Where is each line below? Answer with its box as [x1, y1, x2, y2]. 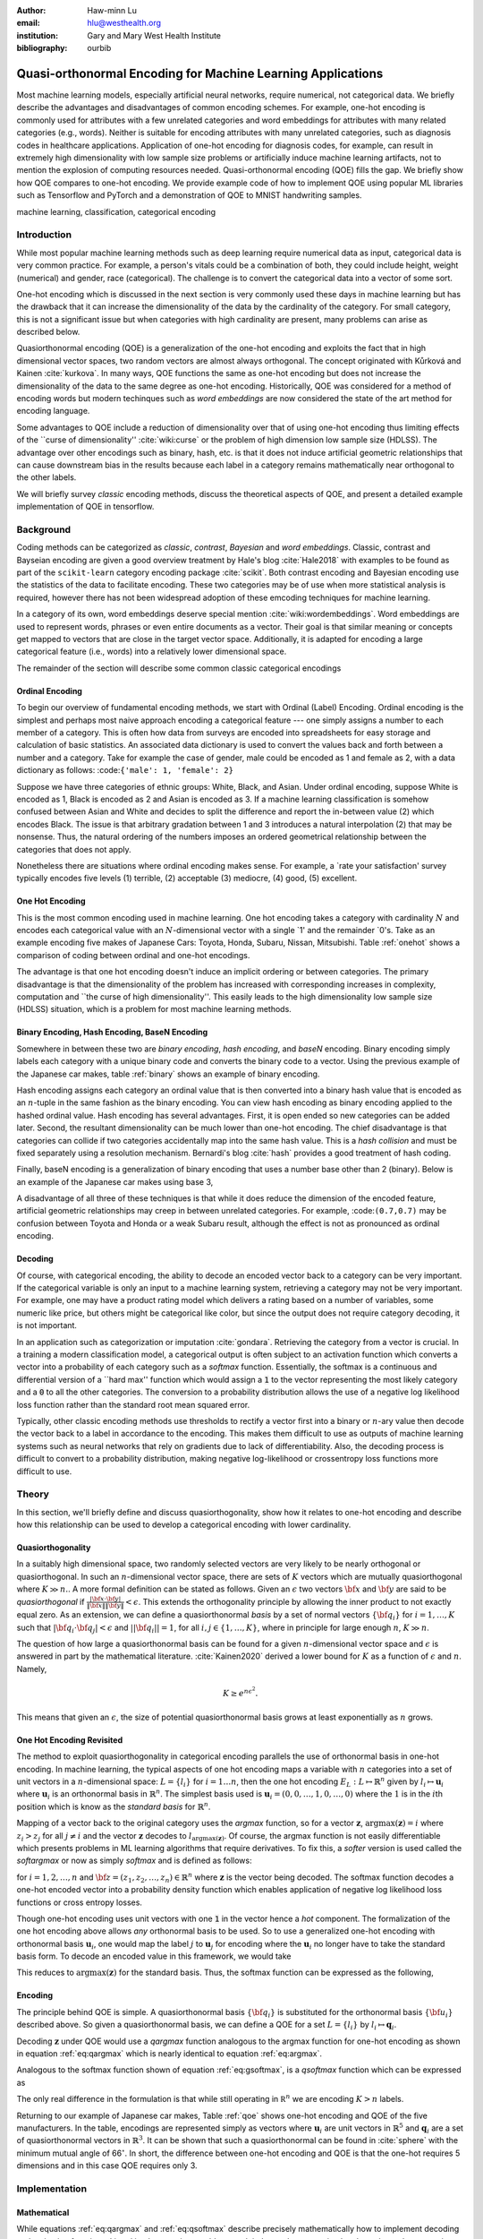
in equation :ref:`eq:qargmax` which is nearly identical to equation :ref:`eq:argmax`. [16, 2048, 322, 2059]
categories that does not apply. [16, 844, 131, 854]
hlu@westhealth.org [87, 18, 161, 29]
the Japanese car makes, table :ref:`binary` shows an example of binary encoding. [16, 1068, 320, 1079]
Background [16, 523, 72, 536]
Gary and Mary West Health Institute [87, 30, 222, 40]
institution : [16, 30, 59, 40]
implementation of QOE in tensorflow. [16, 502, 155, 512]
